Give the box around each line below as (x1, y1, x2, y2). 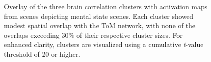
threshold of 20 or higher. (4, 48, 80, 59)
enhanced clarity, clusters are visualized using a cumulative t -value (4, 39, 204, 49)
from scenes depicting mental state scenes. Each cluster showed (4, 11, 194, 21)
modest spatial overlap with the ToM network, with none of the (4, 20, 195, 31)
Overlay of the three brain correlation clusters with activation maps (4, 1, 208, 11)
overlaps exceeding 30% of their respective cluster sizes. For (4, 30, 183, 40)
